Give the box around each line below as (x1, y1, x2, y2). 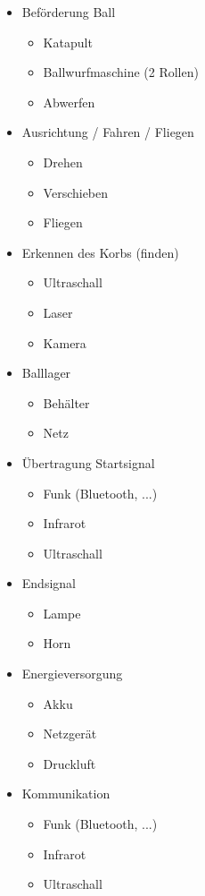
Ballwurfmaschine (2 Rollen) (43, 63, 199, 81)
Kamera (43, 333, 86, 352)
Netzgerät (43, 724, 97, 743)
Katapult (43, 32, 93, 51)
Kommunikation (21, 784, 111, 803)
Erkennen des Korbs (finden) (21, 243, 179, 261)
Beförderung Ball (21, 3, 116, 21)
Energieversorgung (21, 664, 123, 683)
